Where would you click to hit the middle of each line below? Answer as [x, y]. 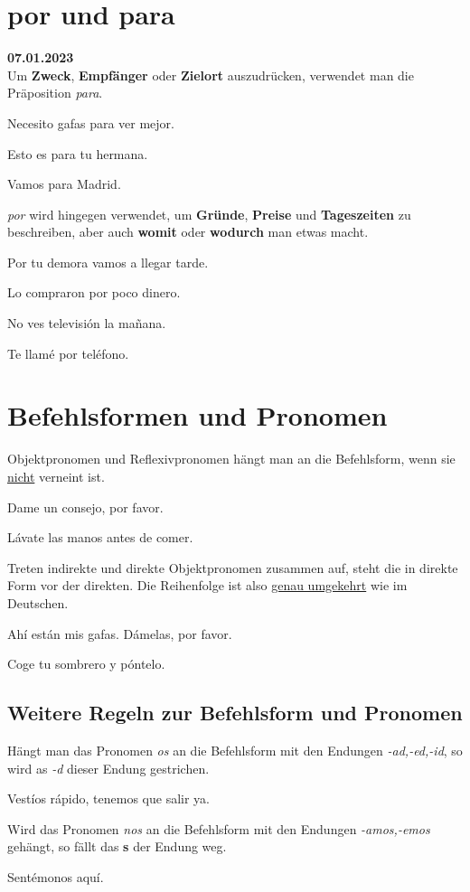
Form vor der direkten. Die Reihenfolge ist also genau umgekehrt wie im [207, 585]
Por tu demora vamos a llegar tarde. [108, 262]
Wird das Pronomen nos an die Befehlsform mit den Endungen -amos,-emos [219, 828]
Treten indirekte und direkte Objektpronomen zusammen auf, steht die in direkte [233, 567]
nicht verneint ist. [56, 476]
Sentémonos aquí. [56, 876]
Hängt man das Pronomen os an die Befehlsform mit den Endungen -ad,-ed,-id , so [235, 750]
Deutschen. [38, 602]
